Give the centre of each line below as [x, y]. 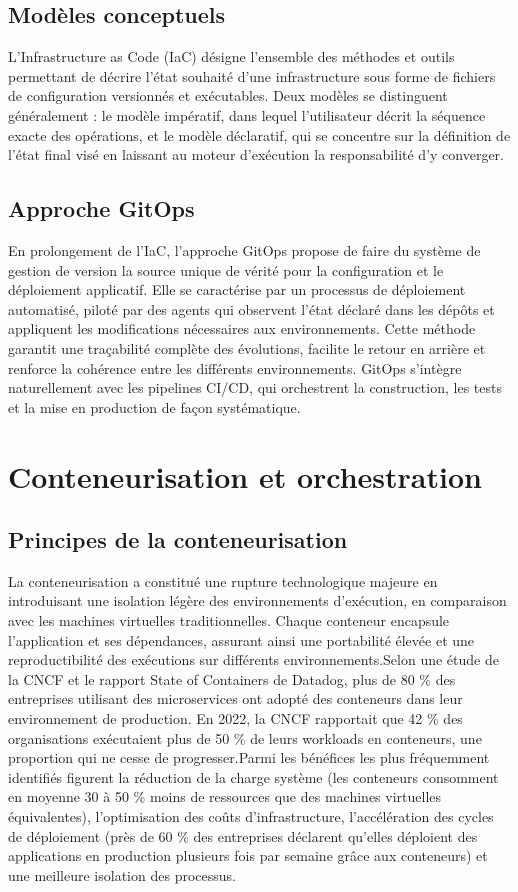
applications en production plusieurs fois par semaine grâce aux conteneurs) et [248, 855]
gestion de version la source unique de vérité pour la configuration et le [226, 269]
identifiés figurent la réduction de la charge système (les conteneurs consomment [253, 776]
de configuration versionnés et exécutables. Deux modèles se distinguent [228, 95]
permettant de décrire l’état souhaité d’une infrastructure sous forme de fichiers [252, 75]
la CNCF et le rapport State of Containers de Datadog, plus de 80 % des [232, 678]
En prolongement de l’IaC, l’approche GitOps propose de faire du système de [244, 249]
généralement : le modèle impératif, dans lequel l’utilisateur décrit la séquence [247, 114]
